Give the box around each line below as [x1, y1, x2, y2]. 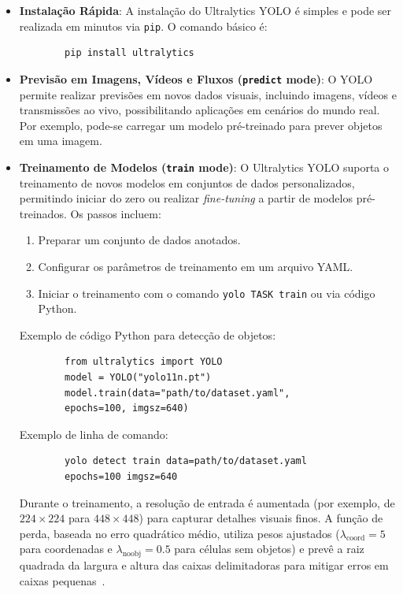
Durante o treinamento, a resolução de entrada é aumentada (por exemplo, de [19, 494, 395, 510]
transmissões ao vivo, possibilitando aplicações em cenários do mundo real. [19, 102, 380, 118]
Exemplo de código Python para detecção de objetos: [19, 326, 276, 343]
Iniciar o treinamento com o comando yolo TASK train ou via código [38, 284, 375, 301]
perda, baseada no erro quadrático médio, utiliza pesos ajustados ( [19, 525, 340, 541]
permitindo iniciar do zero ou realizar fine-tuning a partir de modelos [19, 190, 353, 206]
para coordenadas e [19, 540, 113, 557]
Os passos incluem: [70, 205, 161, 221]
